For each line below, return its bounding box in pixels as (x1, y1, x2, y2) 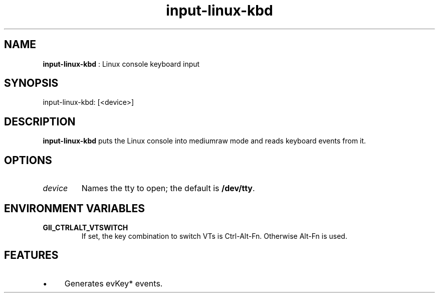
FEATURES (4, 249, 59, 262)
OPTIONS (4, 154, 52, 167)
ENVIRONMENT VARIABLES (4, 202, 145, 215)
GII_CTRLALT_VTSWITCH (43, 223, 128, 232)
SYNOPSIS (4, 77, 59, 90)
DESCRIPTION (4, 115, 76, 128)
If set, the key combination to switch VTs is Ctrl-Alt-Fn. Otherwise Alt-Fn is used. (81, 231, 347, 240)
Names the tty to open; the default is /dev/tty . (81, 183, 255, 194)
